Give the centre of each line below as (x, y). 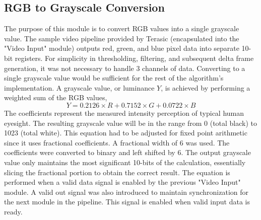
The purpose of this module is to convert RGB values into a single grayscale (122, 28)
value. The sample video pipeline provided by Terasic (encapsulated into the (122, 38)
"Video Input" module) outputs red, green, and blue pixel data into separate (122, 48)
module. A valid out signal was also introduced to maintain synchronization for (126, 192)
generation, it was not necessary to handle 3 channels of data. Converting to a (125, 68)
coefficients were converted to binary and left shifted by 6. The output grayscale (127, 152)
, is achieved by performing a (206, 87)
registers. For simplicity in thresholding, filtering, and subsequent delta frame (134, 58)
